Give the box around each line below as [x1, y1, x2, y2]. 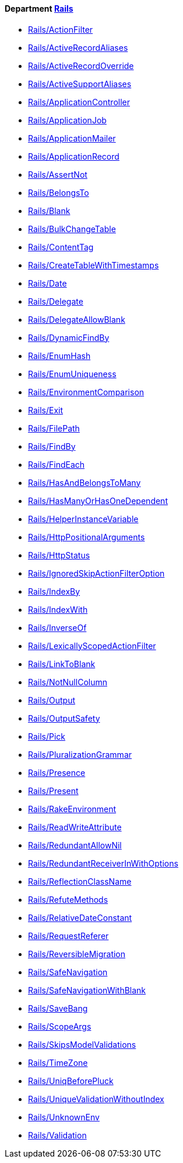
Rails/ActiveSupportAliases [28, 78, 132, 89]
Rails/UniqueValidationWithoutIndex [28, 1093, 164, 1104]
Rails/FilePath [28, 423, 80, 433]
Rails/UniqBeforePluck [28, 1075, 114, 1086]
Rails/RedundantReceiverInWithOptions [28, 858, 178, 868]
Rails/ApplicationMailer [28, 133, 116, 143]
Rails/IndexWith [28, 604, 88, 615]
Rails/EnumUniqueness [28, 368, 117, 379]
